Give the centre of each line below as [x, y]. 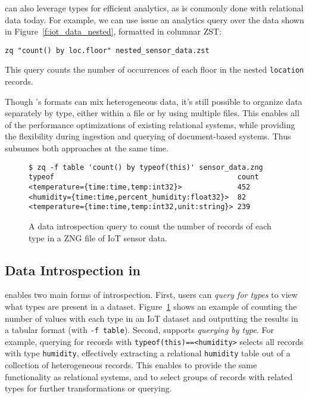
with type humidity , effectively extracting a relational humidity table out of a [148, 353]
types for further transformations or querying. [88, 388]
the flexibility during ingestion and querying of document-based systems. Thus [148, 136]
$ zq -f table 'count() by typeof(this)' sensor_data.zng [146, 167]
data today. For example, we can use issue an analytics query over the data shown [154, 19]
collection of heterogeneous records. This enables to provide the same [131, 365]
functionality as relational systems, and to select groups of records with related [149, 376]
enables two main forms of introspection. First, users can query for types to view [151, 295]
